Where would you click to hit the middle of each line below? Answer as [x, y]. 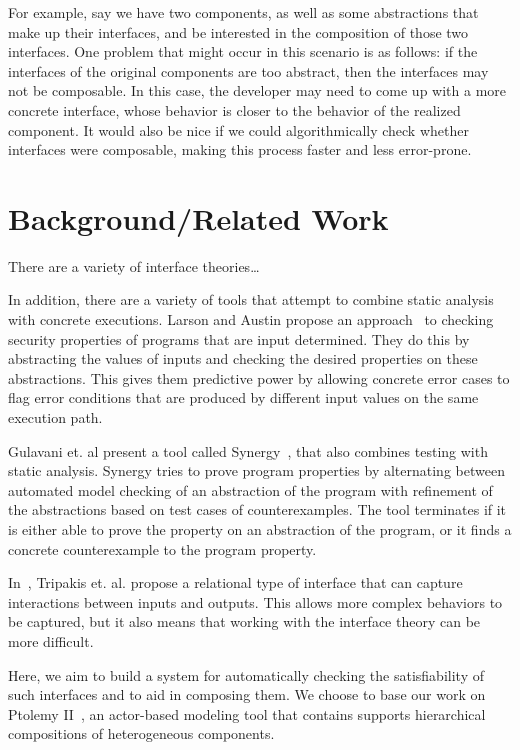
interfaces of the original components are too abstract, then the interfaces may [248, 70]
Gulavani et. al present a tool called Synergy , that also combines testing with [248, 450]
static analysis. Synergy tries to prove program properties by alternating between [256, 470]
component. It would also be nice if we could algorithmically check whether [238, 129]
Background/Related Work [198, 217]
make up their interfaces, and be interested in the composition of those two [238, 31]
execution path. [55, 417]
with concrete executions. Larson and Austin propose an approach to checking [251, 319]
